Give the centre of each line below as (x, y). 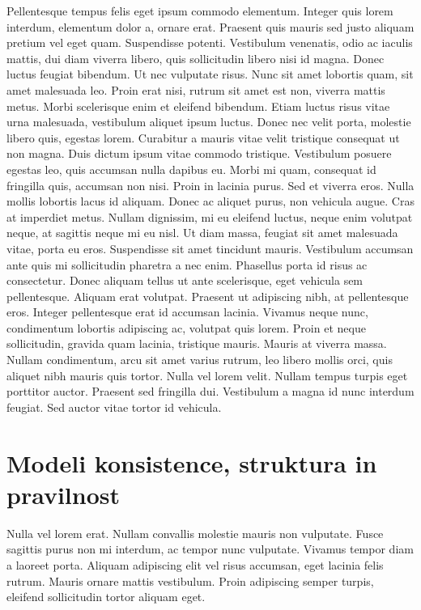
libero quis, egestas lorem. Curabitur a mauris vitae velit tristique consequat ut (203, 137)
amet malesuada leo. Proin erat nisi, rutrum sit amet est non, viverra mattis (196, 89)
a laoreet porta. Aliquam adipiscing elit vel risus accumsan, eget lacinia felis (195, 564)
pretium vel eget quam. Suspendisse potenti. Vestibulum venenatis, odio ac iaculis (210, 42)
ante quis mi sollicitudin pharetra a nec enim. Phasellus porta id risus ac (187, 264)
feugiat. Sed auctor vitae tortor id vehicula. (114, 407)
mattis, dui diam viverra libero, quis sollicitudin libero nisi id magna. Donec (196, 58)
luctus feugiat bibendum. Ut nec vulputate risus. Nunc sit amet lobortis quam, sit (210, 74)
